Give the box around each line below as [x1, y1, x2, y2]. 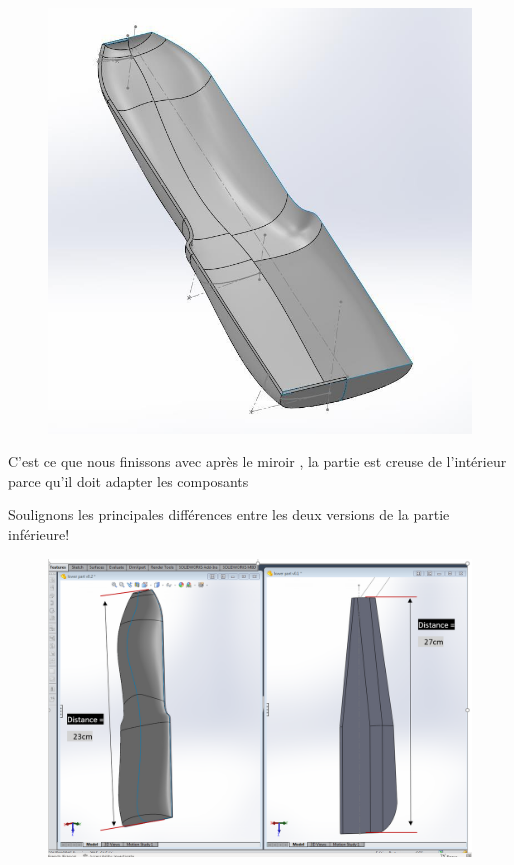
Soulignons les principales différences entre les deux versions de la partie [8, 504, 450, 525]
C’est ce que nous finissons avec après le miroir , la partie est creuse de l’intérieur [8, 451, 507, 472]
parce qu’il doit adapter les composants [8, 470, 249, 491]
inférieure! [8, 524, 70, 545]
